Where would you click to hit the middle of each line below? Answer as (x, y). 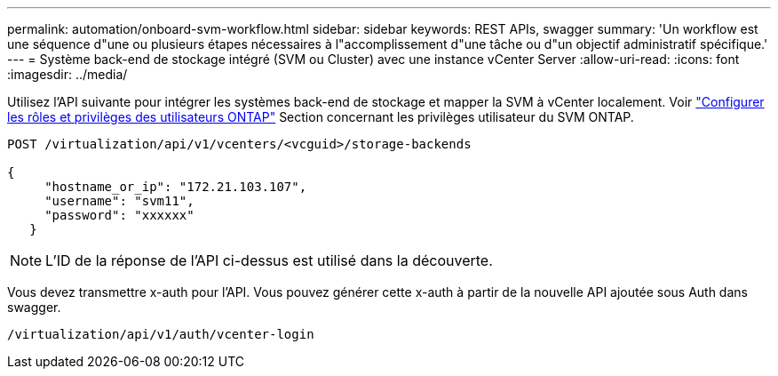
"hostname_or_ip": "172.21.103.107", (176, 187)
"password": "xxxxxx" (119, 215)
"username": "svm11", (119, 201)
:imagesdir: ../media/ (67, 74)
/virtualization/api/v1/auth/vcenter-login (161, 334)
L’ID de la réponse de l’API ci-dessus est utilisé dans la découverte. (269, 260)
